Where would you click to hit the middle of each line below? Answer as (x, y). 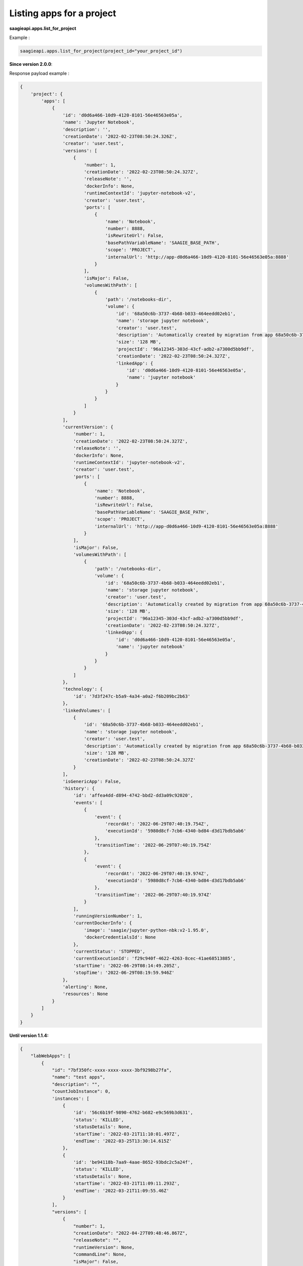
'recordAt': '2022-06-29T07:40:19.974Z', (157, 873)
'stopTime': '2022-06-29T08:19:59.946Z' (124, 973)
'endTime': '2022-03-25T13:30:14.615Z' (123, 1141)
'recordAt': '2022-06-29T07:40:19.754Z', (157, 824)
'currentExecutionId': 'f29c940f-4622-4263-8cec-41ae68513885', (155, 959)
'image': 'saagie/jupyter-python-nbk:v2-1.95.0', (146, 930)
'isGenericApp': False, (92, 781)
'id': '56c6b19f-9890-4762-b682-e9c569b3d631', (133, 1113)
